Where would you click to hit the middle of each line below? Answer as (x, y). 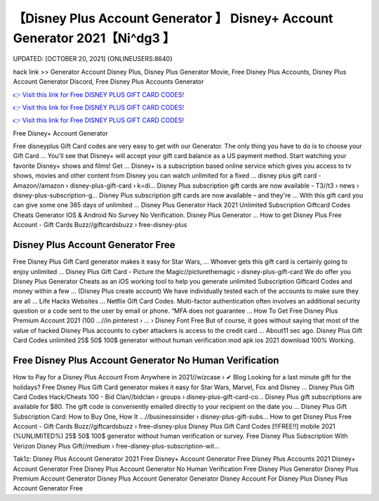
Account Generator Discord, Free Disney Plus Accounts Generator (108, 82)
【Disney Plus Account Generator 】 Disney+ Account (173, 18)
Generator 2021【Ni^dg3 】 (94, 38)
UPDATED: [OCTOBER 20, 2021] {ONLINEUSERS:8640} (93, 59)
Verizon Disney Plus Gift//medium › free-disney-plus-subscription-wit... (117, 445)
